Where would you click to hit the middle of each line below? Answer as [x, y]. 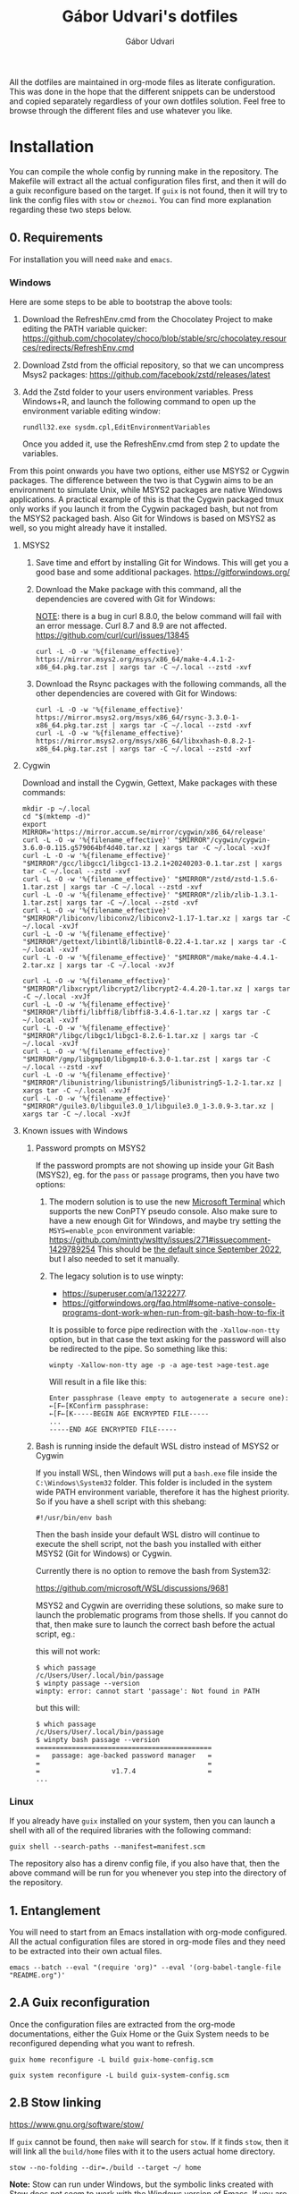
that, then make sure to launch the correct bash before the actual [155, 1624]
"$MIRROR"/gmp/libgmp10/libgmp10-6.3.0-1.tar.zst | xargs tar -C [146, 1059]
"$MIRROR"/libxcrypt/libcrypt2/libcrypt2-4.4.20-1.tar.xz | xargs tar [156, 989]
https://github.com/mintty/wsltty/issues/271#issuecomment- [160, 1239]
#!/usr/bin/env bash [74, 1518]
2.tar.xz [38, 965]
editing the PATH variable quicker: [84, 328]
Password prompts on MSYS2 [91, 1148]
